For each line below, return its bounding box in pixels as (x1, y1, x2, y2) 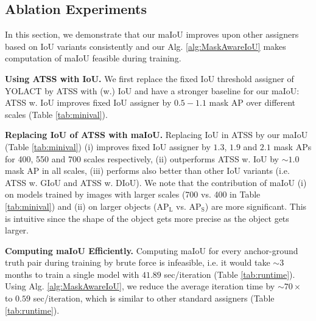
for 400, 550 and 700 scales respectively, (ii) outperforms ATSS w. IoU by (5, 152, 279, 165)
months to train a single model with (5, 267, 139, 280)
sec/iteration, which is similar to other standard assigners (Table (33, 292, 275, 305)
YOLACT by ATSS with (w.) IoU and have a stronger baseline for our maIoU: (5, 84, 300, 97)
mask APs (273, 140, 312, 153)
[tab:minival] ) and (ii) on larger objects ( (5, 199, 157, 212)
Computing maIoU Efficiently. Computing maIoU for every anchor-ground (5, 244, 298, 257)
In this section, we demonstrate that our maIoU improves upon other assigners (5, 28, 299, 41)
